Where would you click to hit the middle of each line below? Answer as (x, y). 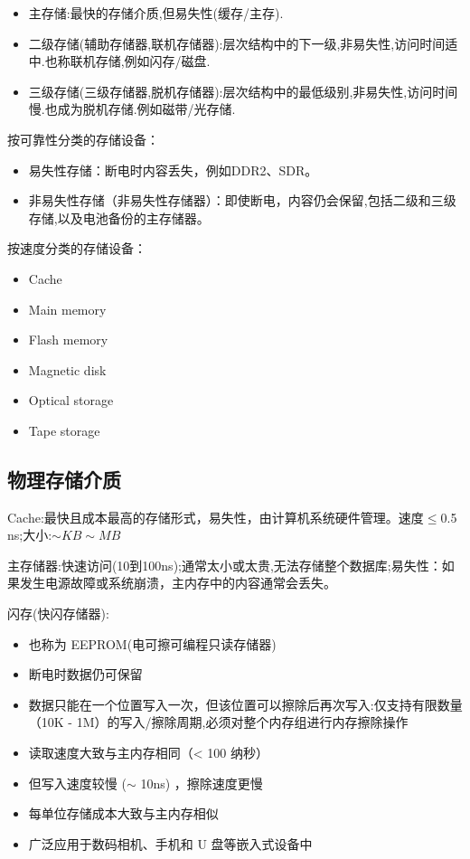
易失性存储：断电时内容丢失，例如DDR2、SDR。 (173, 170)
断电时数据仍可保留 (85, 674)
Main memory (67, 309)
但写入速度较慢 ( (77, 783)
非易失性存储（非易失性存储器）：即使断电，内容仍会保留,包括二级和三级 (242, 200)
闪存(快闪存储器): (58, 614)
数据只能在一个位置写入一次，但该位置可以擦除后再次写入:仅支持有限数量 (245, 704)
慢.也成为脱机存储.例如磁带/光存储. (132, 109)
